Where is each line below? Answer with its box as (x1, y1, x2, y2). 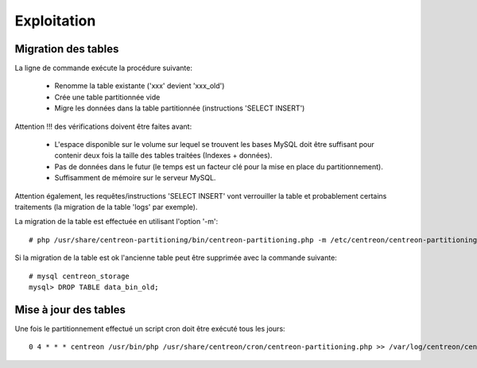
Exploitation (14, 12, 96, 29)
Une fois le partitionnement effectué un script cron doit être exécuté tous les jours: (14, 323, 285, 333)
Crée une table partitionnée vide (54, 92, 161, 102)
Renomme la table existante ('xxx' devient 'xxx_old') (54, 81, 225, 91)
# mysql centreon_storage (29, 271, 130, 281)
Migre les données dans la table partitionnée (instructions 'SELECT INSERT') (54, 103, 305, 113)
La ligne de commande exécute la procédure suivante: (14, 64, 192, 73)
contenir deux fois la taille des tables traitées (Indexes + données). (54, 151, 273, 161)
